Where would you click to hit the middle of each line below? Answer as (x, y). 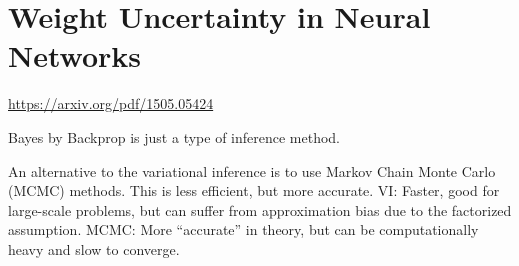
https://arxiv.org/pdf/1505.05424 (111, 103)
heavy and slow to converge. (94, 248)
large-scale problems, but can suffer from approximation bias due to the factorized (260, 209)
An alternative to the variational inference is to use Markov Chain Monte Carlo (252, 170)
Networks (75, 55)
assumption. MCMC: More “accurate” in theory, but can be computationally (243, 229)
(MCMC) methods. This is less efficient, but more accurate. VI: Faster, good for (254, 190)
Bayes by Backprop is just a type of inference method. (174, 136)
